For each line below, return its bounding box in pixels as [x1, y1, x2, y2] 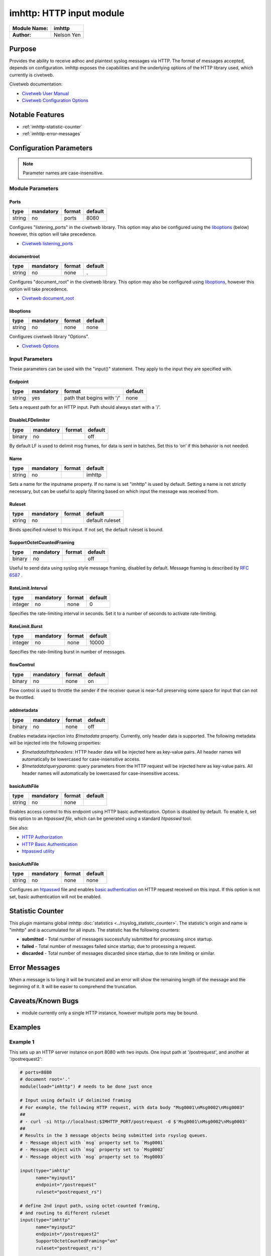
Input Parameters [9, 355, 53, 362]
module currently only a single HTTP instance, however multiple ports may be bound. [22, 1010, 198, 1016]
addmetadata [9, 707, 38, 713]
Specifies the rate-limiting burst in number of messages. [9, 649, 126, 655]
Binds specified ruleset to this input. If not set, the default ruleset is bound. [9, 527, 164, 533]
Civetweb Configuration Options [22, 97, 89, 103]
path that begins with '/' [64, 394, 120, 401]
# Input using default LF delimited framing [20, 1098, 131, 1103]
